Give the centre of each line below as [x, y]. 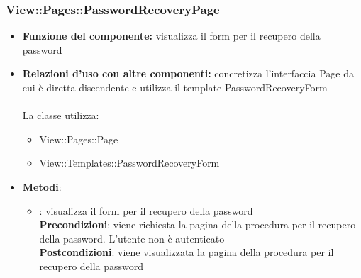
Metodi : [42, 186]
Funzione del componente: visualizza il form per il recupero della [171, 36]
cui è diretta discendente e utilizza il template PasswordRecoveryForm [175, 87]
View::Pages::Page [79, 139]
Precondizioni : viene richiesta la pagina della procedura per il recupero [198, 224]
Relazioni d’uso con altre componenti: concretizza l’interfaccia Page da [188, 73]
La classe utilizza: [61, 115]
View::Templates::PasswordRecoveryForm [129, 163]
